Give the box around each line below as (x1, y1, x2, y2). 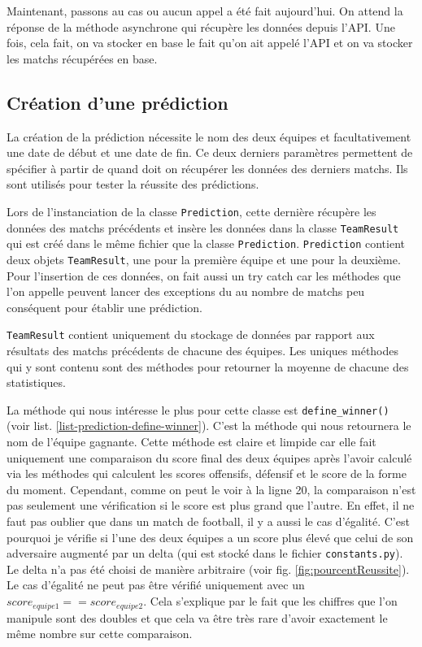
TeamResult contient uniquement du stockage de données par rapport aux (7, 326, 375, 343)
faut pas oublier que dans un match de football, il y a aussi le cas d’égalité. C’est (7, 513, 410, 530)
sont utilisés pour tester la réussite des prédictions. (7, 176, 259, 193)
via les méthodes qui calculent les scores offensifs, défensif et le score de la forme (7, 465, 407, 482)
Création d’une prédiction (7, 89, 228, 115)
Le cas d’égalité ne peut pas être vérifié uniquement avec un (7, 576, 305, 593)
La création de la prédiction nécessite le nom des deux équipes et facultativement (7, 128, 411, 145)
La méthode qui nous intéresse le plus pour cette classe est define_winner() (7, 401, 389, 418)
